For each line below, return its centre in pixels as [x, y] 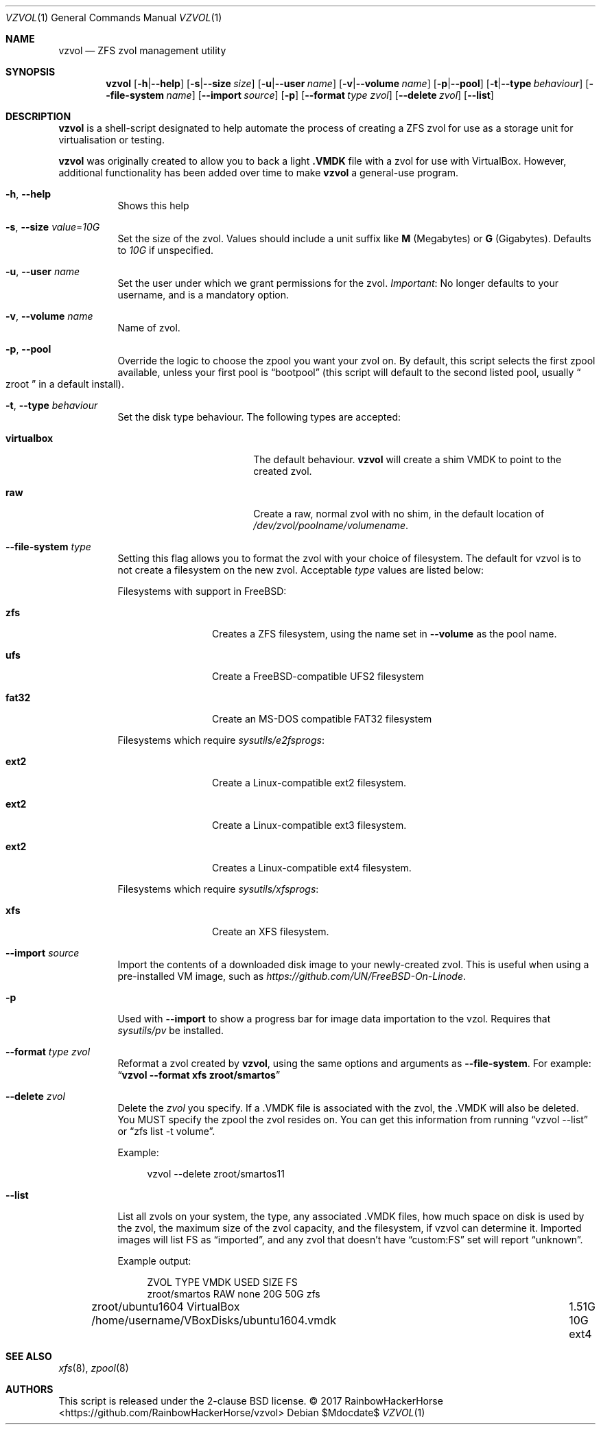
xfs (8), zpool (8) [94, 1368]
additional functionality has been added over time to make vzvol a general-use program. [258, 173]
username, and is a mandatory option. [203, 295]
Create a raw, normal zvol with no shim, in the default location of [399, 514]
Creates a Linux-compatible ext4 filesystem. [312, 868]
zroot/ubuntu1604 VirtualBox [166, 1306]
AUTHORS [30, 1389]
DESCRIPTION [38, 116]
